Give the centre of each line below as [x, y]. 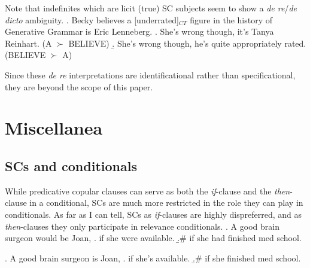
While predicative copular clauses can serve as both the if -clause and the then [148, 191]
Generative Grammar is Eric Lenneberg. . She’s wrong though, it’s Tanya [139, 31]
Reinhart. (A [28, 43]
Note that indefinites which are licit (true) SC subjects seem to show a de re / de [151, 8]
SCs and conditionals [71, 165]
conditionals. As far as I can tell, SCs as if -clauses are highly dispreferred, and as [153, 214]
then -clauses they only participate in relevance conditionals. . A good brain [142, 226]
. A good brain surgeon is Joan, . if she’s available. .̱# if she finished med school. [153, 258]
